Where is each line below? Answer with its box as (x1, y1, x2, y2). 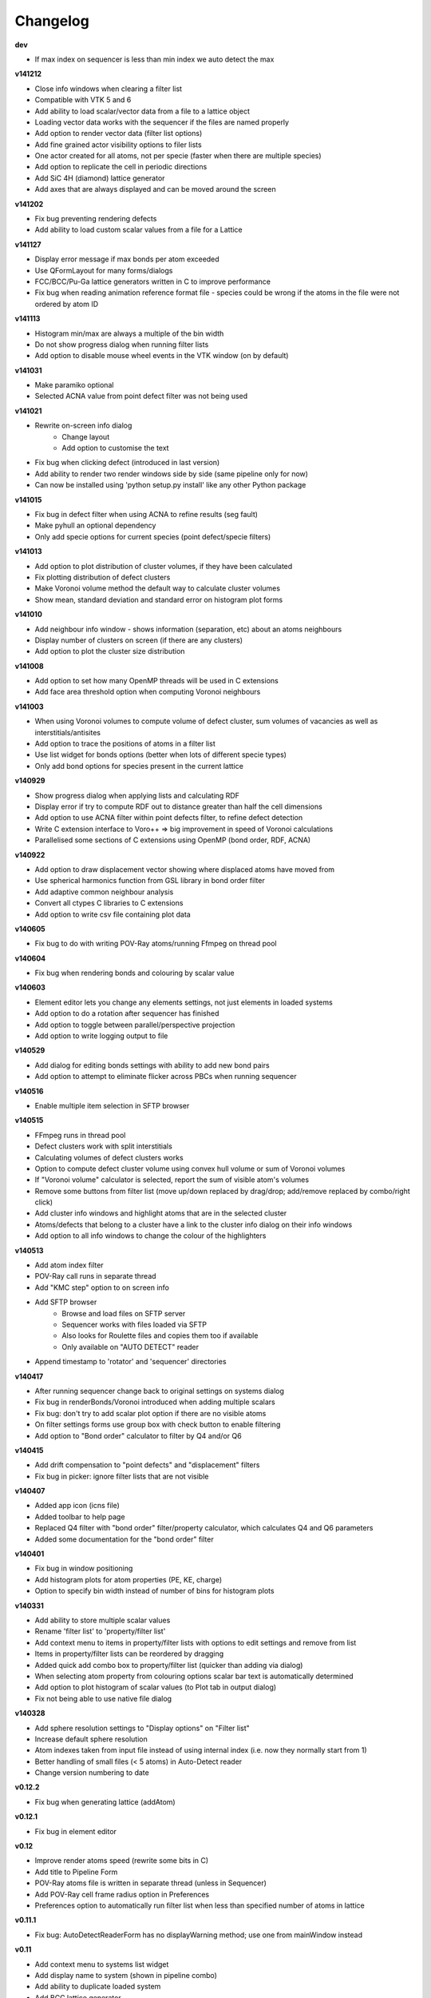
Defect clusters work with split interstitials (34, 1141, 173, 1151)
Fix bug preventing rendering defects (34, 214, 157, 224)
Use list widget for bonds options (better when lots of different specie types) (34, 750, 287, 759)
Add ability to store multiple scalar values (34, 1615, 171, 1625)
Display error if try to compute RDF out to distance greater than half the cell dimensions (34, 802, 322, 811)
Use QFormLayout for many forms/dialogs (34, 265, 173, 275)
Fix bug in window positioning (34, 1563, 133, 1574)
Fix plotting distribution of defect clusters (34, 572, 171, 582)
